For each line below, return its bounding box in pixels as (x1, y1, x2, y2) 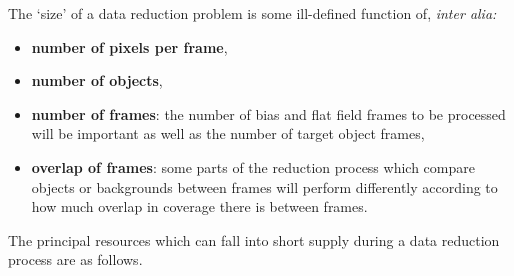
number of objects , (31, 70, 163, 91)
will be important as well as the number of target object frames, (31, 123, 425, 144)
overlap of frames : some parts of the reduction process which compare (31, 156, 475, 177)
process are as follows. (8, 249, 143, 270)
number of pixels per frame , (31, 36, 228, 57)
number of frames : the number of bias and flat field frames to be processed (31, 103, 506, 124)
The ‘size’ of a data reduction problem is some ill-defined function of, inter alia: (8, 3, 497, 23)
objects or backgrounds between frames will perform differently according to (31, 176, 498, 197)
